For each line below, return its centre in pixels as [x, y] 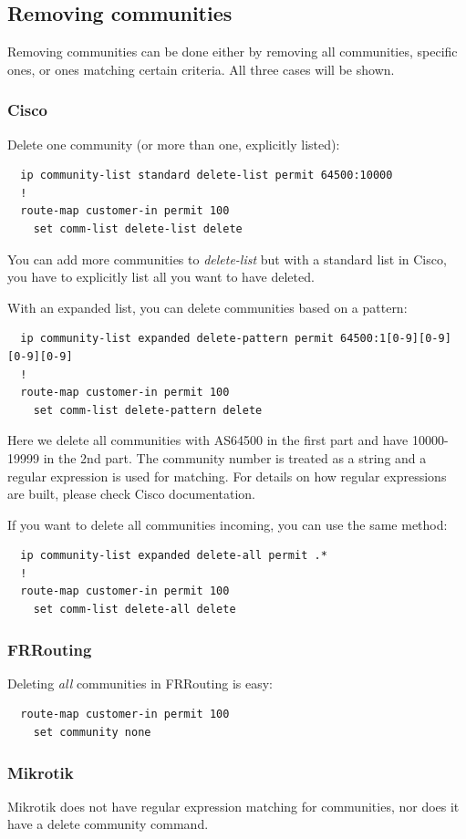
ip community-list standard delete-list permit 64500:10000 [207, 176]
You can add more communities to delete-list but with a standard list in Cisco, [227, 259]
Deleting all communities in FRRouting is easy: [140, 683]
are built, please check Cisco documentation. [132, 494]
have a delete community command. [108, 824]
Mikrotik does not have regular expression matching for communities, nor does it [233, 806]
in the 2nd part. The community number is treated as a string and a [235, 457]
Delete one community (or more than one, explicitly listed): [174, 144]
